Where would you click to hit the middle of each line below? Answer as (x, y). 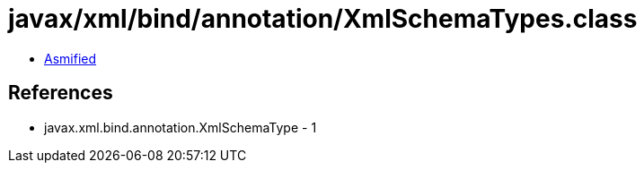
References (61, 93)
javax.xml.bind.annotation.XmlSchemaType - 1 (181, 127)
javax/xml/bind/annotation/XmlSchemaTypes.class (323, 19)
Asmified (71, 58)
